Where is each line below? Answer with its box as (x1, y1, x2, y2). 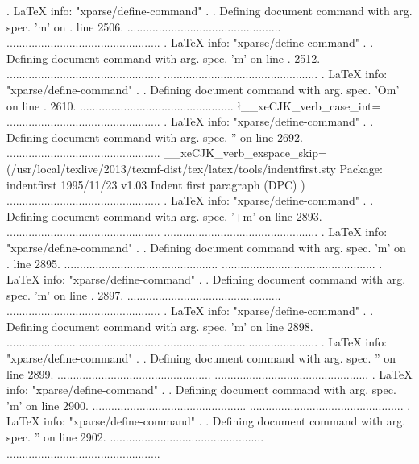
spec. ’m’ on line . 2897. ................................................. (6, 286, 281, 303)
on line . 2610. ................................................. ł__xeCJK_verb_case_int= (6, 97, 381, 114)
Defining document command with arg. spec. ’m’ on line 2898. (6, 317, 313, 334)
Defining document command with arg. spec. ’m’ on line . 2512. (6, 49, 321, 66)
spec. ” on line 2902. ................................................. (6, 429, 264, 445)
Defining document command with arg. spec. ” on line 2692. (6, 128, 303, 145)
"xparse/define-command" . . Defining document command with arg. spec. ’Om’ (6, 81, 400, 97)
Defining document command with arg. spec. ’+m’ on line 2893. (6, 207, 322, 224)
